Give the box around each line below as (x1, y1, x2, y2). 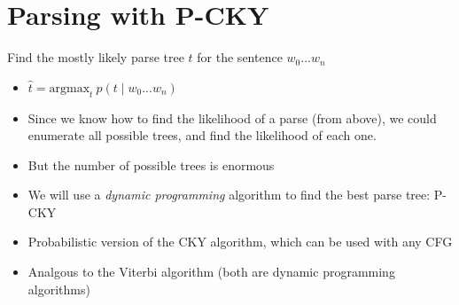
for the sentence (197, 48, 283, 66)
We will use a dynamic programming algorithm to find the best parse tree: (27, 185, 431, 204)
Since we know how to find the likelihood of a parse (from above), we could (27, 108, 437, 127)
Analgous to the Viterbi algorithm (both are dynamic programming (27, 262, 395, 281)
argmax (49, 82, 90, 95)
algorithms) (27, 279, 90, 298)
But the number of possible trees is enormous (27, 155, 275, 174)
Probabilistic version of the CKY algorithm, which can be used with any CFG (27, 232, 453, 251)
